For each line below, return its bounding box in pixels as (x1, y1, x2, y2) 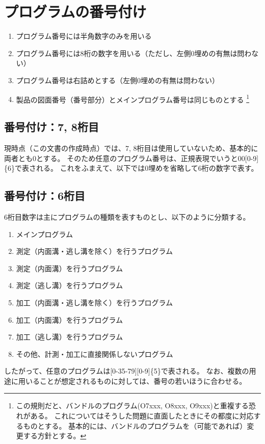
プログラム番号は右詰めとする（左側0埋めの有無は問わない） (16, 74, 219, 85)
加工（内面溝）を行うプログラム (16, 314, 123, 325)
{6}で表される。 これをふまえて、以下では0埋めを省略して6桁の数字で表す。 (4, 163, 258, 173)
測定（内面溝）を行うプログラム (16, 263, 123, 273)
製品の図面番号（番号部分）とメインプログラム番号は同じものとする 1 (16, 92, 250, 105)
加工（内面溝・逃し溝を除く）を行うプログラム (16, 297, 173, 307)
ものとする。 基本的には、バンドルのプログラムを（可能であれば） (23, 420, 247, 431)
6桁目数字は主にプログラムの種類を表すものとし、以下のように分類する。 (4, 211, 250, 222)
